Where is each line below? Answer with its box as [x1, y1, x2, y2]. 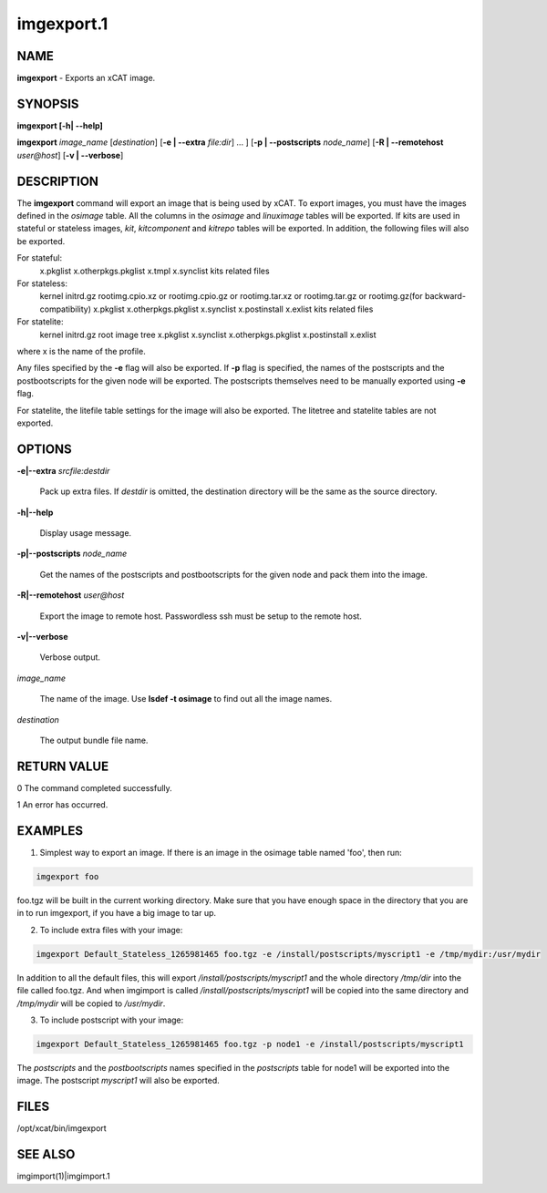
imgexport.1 [16, 14, 108, 34]
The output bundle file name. [39, 735, 149, 746]
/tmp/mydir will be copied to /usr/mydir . [16, 998, 166, 1009]
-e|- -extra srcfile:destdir [16, 465, 110, 476]
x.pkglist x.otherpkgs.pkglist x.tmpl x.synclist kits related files [39, 265, 270, 276]
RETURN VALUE [16, 758, 109, 774]
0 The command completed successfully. [16, 782, 172, 793]
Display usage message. [39, 527, 132, 538]
